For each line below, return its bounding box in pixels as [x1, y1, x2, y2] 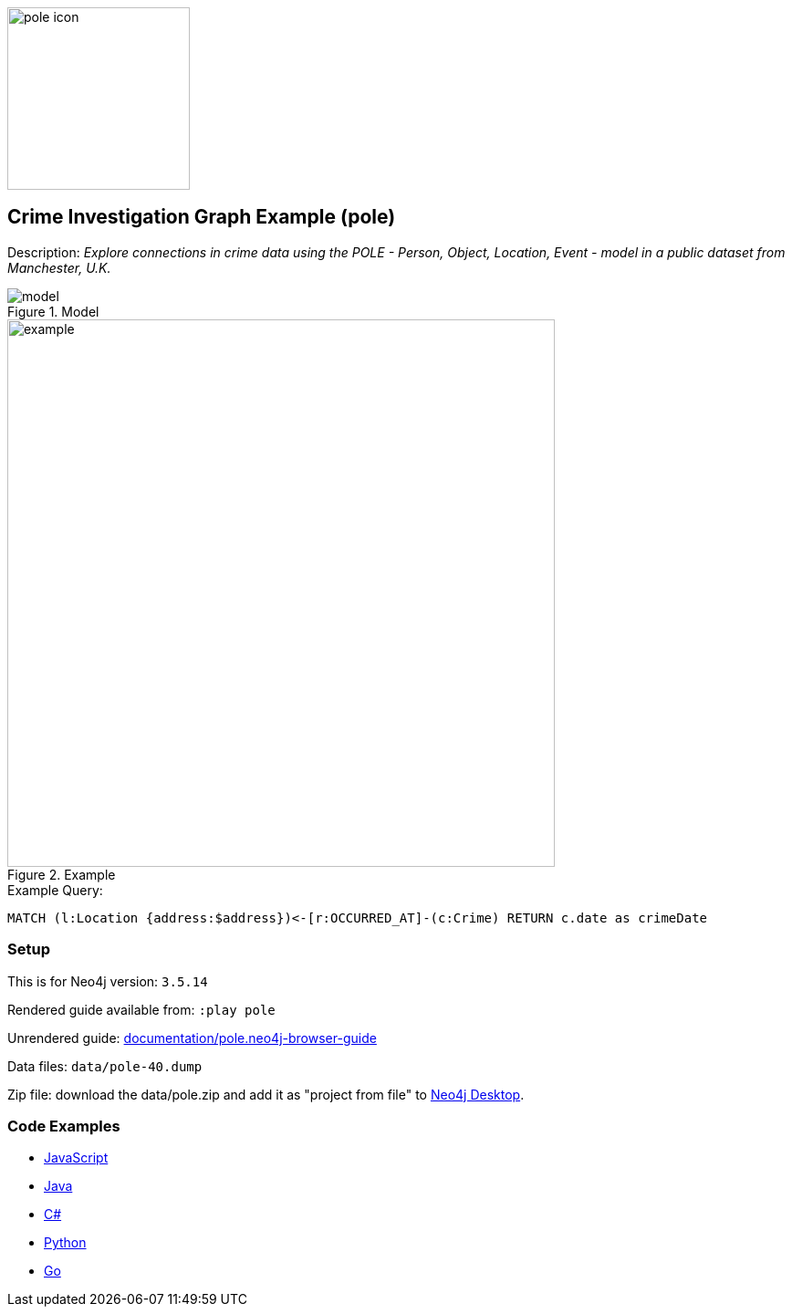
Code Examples [7, 1116, 120, 1135]
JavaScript [44, 1150, 109, 1166]
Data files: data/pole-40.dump [7, 1058, 203, 1074]
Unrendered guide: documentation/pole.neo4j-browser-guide [7, 1029, 377, 1046]
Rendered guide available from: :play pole [7, 1001, 276, 1017]
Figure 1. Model [7, 303, 99, 319]
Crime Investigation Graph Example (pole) [7, 205, 396, 229]
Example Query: [7, 881, 103, 898]
